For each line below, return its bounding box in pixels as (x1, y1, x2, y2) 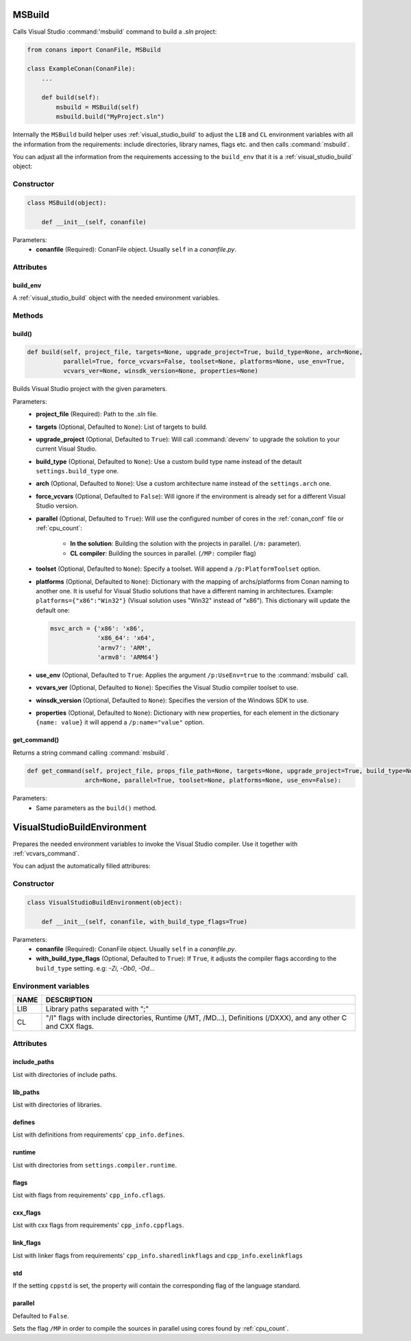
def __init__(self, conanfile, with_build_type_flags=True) (41, 918, 248, 925)
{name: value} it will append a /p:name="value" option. (36, 718, 205, 726)
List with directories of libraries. (12, 1100, 102, 1108)
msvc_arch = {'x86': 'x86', (50, 624, 145, 632)
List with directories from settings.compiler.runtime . (12, 1161, 177, 1169)
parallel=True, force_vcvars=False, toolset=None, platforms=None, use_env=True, (62, 357, 345, 365)
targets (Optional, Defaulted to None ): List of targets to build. (36, 423, 208, 431)
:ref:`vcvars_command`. (12, 849, 80, 857)
